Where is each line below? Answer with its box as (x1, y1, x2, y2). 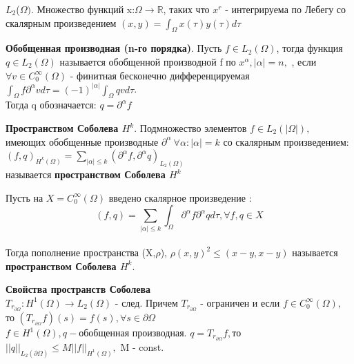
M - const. (120, 340, 164, 354)
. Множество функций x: (30, 2, 135, 16)
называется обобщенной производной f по (59, 54, 236, 68)
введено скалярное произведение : (108, 190, 252, 204)
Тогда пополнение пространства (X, (6, 245, 156, 260)
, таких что (163, 2, 210, 16)
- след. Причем (115, 295, 178, 309)
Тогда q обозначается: (6, 97, 97, 112)
